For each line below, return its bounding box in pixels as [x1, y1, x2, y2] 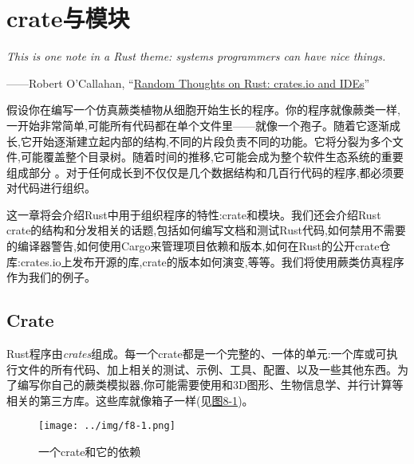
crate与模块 [6, 2, 130, 34]
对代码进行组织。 [6, 179, 96, 196]
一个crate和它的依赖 [38, 443, 141, 460]
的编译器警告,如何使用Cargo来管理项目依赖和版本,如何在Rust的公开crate [6, 238, 380, 254]
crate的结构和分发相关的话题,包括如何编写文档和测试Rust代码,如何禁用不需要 [6, 222, 406, 238]
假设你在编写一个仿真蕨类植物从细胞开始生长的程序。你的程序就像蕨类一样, [6, 101, 400, 118]
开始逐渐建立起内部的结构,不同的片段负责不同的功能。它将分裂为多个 [31, 132, 392, 149]
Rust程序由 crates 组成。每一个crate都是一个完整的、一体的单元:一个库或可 [6, 345, 387, 362]
